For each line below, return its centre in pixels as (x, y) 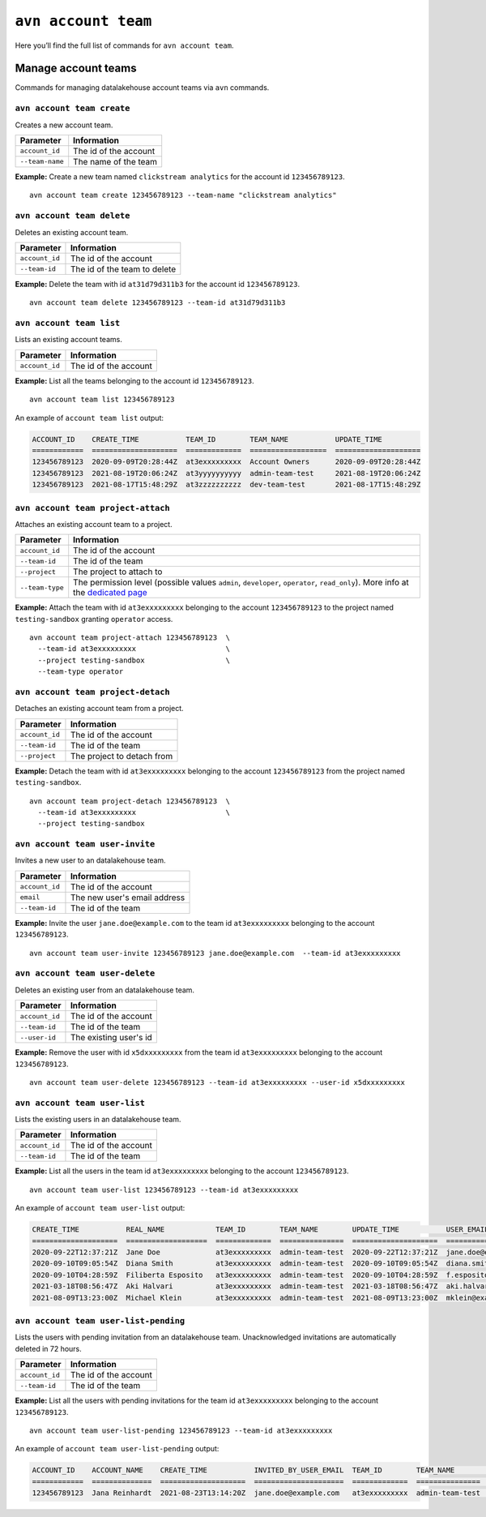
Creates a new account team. (64, 125)
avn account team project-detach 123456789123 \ (130, 801)
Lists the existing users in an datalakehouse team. (98, 1120)
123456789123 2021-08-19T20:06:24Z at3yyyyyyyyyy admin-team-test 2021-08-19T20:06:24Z (226, 473)
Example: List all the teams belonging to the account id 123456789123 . (134, 380)
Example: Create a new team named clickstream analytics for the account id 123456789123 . (180, 176)
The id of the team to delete (123, 269)
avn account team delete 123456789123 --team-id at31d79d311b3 (158, 303)
